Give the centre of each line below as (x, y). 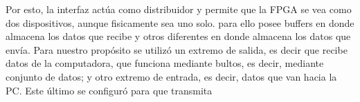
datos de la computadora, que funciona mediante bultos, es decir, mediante (165, 63)
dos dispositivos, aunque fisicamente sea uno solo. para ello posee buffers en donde (180, 22)
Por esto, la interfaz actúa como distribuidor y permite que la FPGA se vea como (179, 9)
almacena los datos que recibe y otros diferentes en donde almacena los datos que (178, 36)
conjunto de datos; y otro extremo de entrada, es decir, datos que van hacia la (171, 76)
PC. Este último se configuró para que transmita (109, 90)
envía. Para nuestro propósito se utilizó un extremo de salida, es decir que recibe (177, 49)
